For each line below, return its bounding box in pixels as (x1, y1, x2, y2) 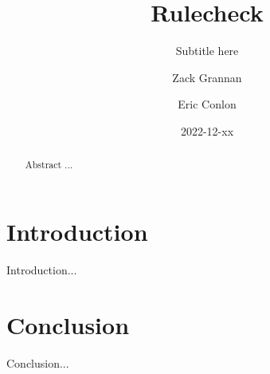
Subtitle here (175, 42, 239, 59)
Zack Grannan (172, 69, 242, 85)
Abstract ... (25, 158, 73, 171)
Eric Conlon (178, 96, 237, 112)
